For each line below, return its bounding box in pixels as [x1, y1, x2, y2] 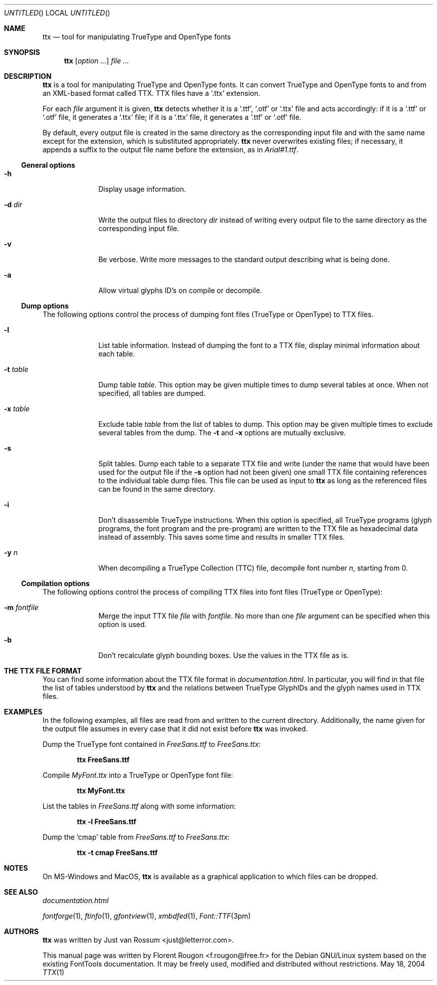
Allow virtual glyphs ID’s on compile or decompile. [98, 286, 262, 295]
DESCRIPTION [4, 72, 52, 80]
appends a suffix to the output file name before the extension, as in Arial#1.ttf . [42, 145, 298, 154]
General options [21, 161, 75, 169]
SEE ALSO [4, 888, 38, 896]
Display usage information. [98, 185, 186, 193]
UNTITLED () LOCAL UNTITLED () [4, 8, 110, 17]
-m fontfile [4, 603, 39, 612]
